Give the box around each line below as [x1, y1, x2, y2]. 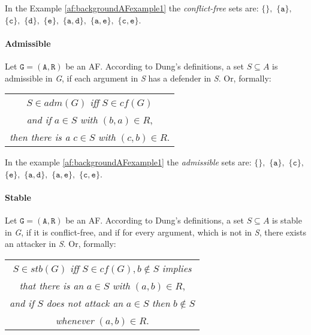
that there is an [19, 278, 84, 292]
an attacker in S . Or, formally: [5, 237, 116, 250]
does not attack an [46, 295, 123, 310]
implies [162, 261, 192, 275]
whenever [55, 313, 94, 327]
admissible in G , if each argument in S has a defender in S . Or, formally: [5, 71, 271, 84]
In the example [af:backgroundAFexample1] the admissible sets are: [5, 156, 252, 168]
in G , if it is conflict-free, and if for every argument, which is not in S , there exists [5, 225, 306, 238]
